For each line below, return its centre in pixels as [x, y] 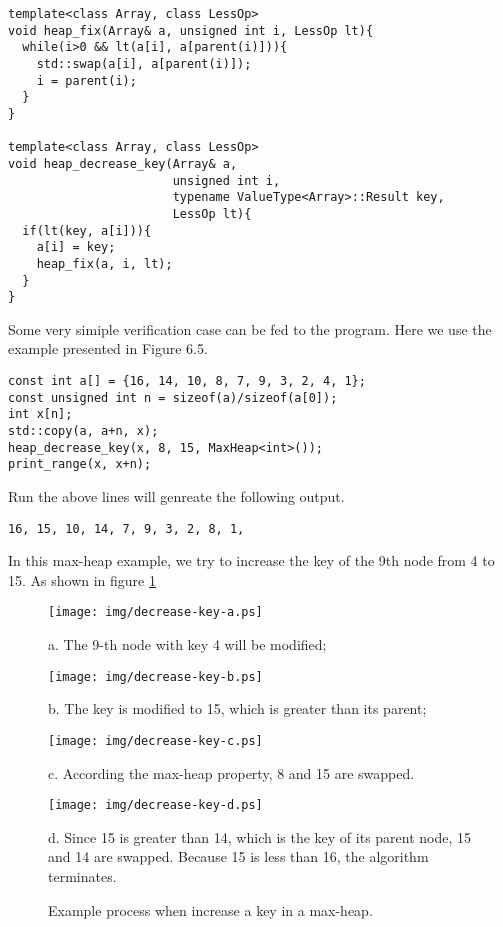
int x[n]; [40, 414]
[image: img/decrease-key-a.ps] [155, 612]
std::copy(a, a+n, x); [83, 430]
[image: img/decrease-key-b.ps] [155, 676]
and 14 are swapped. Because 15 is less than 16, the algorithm [238, 856]
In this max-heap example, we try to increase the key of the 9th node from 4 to [251, 560]
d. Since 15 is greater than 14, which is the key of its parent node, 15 [260, 836]
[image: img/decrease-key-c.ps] [155, 740]
